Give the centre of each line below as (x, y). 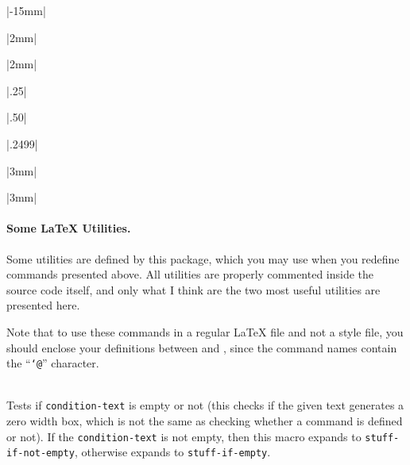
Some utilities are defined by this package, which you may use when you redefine (203, 258)
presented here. (43, 305)
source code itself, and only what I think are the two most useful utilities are (193, 289)
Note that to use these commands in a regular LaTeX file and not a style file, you (205, 331)
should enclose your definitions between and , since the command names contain (202, 347)
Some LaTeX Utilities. (69, 228)
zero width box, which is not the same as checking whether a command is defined (205, 421)
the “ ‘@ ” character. (53, 363)
